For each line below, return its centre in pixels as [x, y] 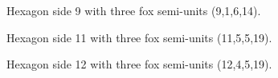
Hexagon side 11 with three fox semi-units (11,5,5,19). [139, 37]
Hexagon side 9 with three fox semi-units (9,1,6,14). [134, 10]
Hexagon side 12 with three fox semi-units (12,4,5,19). [139, 64]
